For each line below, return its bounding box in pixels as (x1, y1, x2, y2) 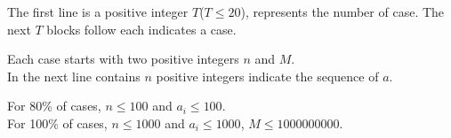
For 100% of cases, (7, 113, 108, 132)
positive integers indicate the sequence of (156, 66, 379, 85)
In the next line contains (7, 66, 141, 85)
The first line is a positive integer (7, 3, 189, 20)
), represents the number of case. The (240, 3, 445, 20)
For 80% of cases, (7, 96, 101, 115)
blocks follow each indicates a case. (46, 19, 237, 38)
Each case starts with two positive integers (7, 50, 239, 68)
